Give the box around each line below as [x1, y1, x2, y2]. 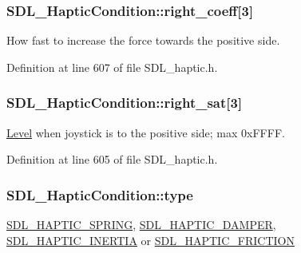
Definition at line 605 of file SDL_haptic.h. [6, 151, 218, 168]
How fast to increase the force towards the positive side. [6, 32, 280, 49]
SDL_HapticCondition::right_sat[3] [6, 93, 243, 113]
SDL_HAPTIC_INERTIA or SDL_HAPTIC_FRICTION [6, 231, 295, 248]
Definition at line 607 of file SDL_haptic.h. [6, 58, 218, 75]
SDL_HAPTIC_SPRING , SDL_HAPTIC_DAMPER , [6, 216, 276, 233]
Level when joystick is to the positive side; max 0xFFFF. [6, 124, 285, 140]
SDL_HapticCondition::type [6, 184, 193, 204]
